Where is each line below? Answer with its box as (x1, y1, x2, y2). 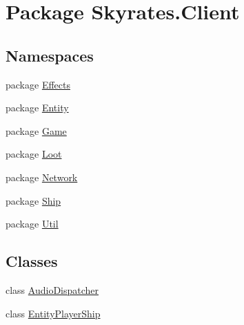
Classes (6, 250, 58, 272)
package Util (6, 216, 59, 231)
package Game (6, 123, 67, 138)
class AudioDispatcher (6, 282, 99, 297)
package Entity (6, 100, 69, 115)
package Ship (6, 193, 61, 207)
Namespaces (6, 44, 94, 66)
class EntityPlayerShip (6, 306, 101, 320)
